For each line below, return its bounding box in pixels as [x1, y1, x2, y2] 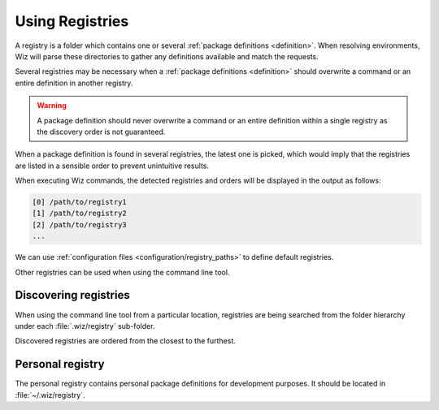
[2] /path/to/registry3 [32, 220, 128, 229]
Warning [37, 101, 67, 110]
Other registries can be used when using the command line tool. [15, 267, 230, 277]
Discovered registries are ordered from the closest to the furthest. [15, 336, 236, 346]
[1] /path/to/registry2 [32, 209, 128, 218]
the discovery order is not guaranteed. [37, 127, 166, 136]
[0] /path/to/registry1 [32, 197, 128, 207]
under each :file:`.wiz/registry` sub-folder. [15, 321, 155, 330]
